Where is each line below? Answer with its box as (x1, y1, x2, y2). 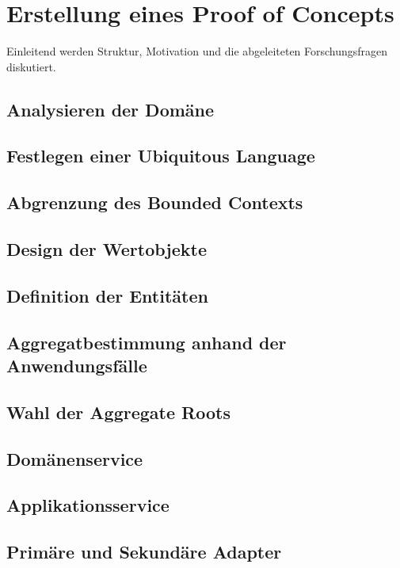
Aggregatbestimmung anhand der (6, 330, 287, 354)
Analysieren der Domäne (6, 97, 215, 121)
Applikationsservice (6, 493, 170, 517)
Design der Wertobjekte (6, 237, 208, 261)
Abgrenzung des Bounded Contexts (6, 190, 303, 215)
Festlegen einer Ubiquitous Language (6, 143, 315, 168)
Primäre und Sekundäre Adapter (6, 539, 282, 564)
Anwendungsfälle (6, 353, 147, 377)
